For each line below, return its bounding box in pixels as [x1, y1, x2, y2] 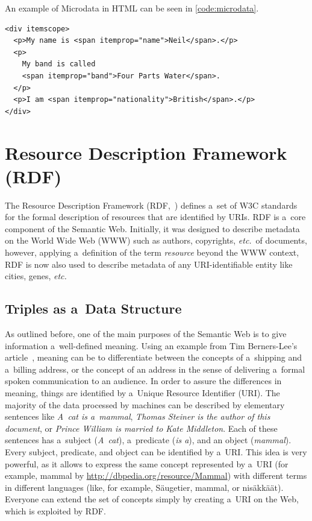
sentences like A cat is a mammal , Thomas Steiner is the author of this [5, 410, 270, 423]
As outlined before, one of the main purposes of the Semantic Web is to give [5, 327, 287, 340]
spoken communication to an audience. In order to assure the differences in [5, 374, 282, 387]
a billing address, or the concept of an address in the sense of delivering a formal [5, 362, 305, 375]
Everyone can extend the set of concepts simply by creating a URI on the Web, [5, 493, 299, 505]
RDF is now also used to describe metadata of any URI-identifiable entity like [5, 257, 293, 270]
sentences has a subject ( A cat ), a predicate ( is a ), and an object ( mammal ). [5, 434, 292, 446]
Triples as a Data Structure [5, 299, 182, 318]
